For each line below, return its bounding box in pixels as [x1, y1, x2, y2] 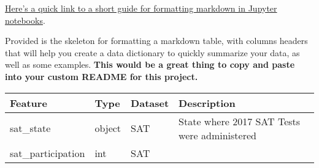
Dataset [131, 95, 169, 110]
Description [179, 95, 236, 110]
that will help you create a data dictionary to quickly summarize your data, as [5, 46, 300, 59]
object [94, 121, 121, 136]
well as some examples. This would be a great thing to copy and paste [5, 58, 295, 71]
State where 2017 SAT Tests [179, 114, 301, 128]
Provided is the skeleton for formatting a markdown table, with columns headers [5, 34, 308, 47]
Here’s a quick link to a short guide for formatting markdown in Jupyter [5, 2, 277, 14]
